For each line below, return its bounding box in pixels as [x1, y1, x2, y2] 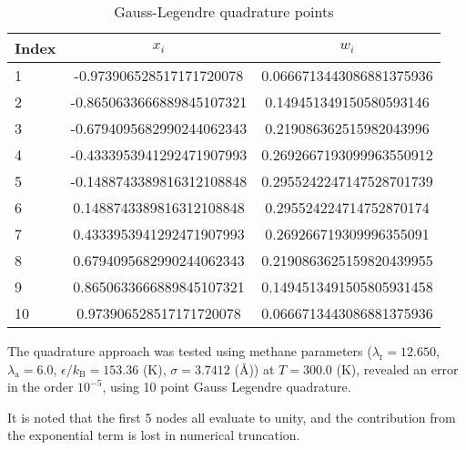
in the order [7, 377, 74, 396]
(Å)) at [234, 359, 275, 378]
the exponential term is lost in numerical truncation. [7, 425, 300, 445]
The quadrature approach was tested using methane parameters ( [7, 342, 372, 360]
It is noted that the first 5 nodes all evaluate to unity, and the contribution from [7, 407, 456, 426]
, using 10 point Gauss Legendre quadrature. [102, 377, 351, 396]
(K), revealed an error [336, 359, 459, 378]
